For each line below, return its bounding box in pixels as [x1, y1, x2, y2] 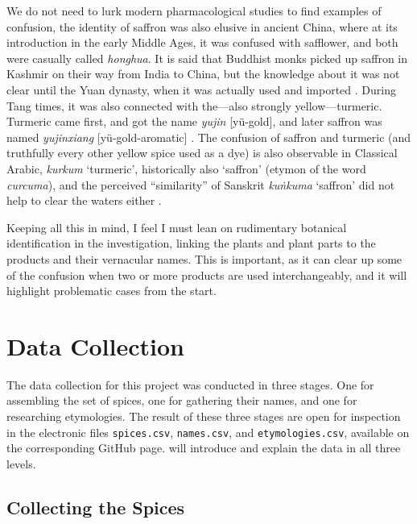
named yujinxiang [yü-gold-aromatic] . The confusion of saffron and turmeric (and [6, 128, 411, 145]
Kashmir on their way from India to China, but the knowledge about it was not [6, 65, 400, 82]
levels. [6, 455, 36, 472]
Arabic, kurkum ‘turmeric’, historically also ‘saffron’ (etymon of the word [6, 160, 366, 177]
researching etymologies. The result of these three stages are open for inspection [6, 408, 401, 424]
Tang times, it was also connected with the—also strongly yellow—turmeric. [6, 97, 382, 114]
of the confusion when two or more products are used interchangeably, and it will [6, 266, 407, 283]
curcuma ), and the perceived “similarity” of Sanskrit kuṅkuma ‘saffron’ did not [6, 176, 395, 193]
